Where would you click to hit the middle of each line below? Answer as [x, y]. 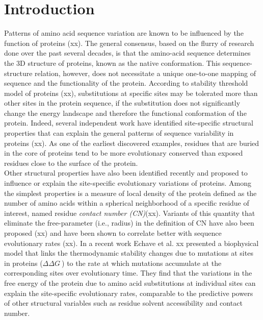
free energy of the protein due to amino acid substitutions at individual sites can [130, 282]
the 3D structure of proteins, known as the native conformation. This [112, 63]
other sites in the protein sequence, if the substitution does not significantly [122, 103]
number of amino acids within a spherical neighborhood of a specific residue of [127, 203]
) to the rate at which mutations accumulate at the [142, 263]
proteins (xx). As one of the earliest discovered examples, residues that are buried [132, 143]
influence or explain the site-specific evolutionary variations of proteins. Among [128, 183]
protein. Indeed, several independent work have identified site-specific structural [129, 123]
